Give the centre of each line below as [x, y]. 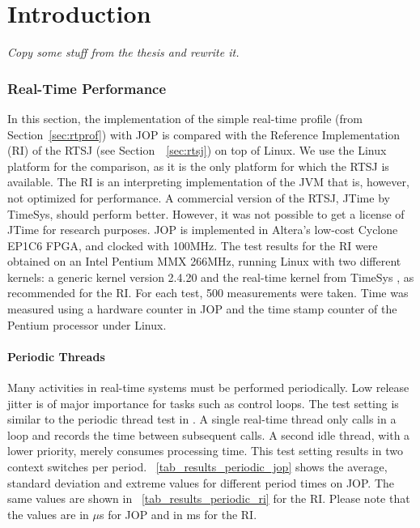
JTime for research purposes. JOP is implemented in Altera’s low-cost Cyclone [203, 230]
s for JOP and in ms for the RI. [178, 514]
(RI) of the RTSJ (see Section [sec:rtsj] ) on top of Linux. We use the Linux [197, 150]
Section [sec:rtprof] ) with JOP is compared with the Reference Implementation [204, 134]
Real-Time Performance [87, 88]
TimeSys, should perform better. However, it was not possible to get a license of [206, 213]
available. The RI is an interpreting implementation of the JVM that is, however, [208, 182]
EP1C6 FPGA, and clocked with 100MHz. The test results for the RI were [193, 245]
